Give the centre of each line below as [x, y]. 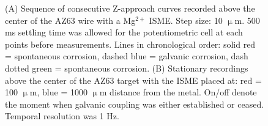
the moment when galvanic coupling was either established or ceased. [135, 104]
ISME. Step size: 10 [186, 20]
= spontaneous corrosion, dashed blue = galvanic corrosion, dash [127, 56]
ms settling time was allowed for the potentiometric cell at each [124, 32]
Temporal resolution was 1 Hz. [62, 116]
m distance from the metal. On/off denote [178, 92]
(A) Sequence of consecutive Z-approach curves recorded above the [130, 8]
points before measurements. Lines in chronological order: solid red [130, 44]
